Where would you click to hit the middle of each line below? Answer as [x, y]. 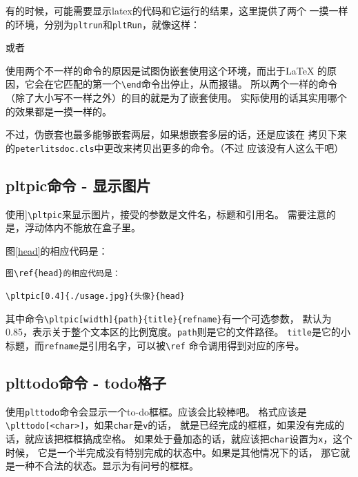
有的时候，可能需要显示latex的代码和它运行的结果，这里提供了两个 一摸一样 [177, 10]
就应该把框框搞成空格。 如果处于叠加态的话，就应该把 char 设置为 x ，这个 [188, 439]
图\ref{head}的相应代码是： [63, 273]
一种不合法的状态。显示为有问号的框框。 [107, 466]
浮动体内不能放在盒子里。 [82, 227]
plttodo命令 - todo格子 [86, 382]
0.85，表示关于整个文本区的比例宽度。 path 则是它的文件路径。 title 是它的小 [178, 332]
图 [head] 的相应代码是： [57, 250]
